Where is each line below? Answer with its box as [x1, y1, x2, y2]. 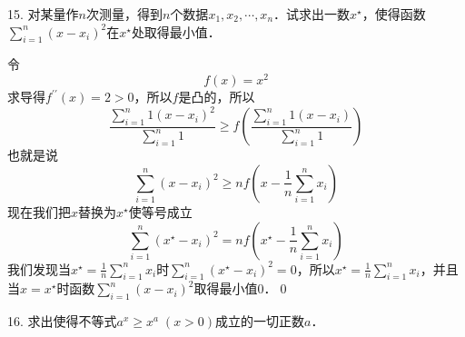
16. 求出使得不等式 [7, 312, 117, 331]
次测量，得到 [85, 5, 163, 23]
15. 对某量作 [7, 5, 79, 23]
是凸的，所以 [178, 87, 255, 106]
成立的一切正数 [215, 312, 305, 331]
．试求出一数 [273, 5, 351, 23]
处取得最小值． [131, 22, 221, 41]
